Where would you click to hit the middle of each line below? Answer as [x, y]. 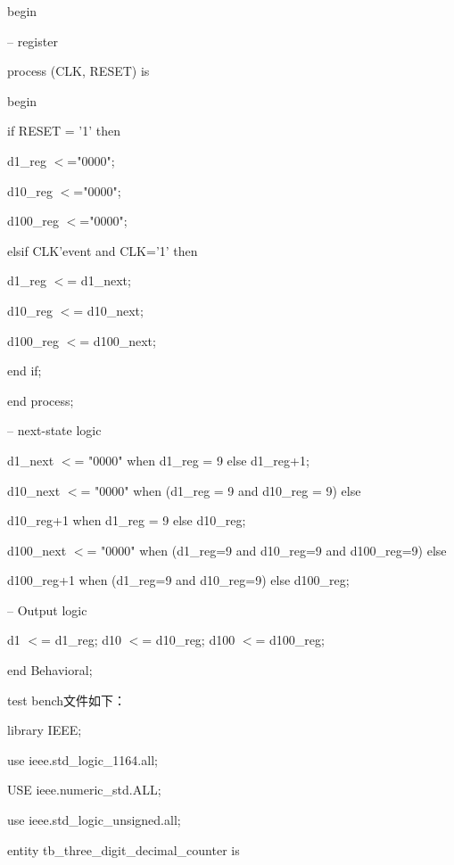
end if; [25, 371]
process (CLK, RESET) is [78, 71]
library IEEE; [45, 730]
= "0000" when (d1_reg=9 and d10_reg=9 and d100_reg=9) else [267, 550]
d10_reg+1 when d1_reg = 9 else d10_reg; [127, 520]
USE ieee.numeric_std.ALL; [84, 790]
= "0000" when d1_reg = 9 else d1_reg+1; [192, 460]
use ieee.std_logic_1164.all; [83, 759]
